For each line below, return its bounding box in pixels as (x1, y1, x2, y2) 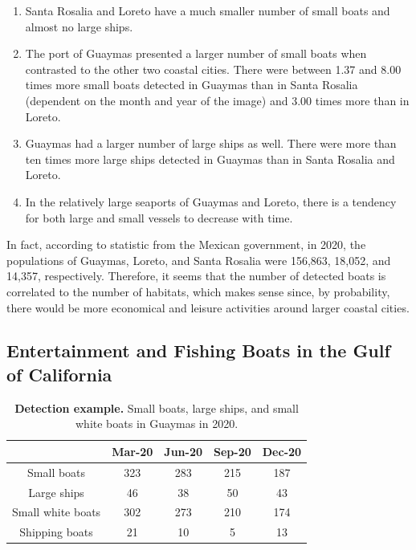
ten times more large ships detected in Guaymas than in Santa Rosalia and (25, 150, 395, 167)
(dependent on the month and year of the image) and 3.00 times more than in (25, 92, 410, 108)
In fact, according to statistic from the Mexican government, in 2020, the (6, 236, 366, 253)
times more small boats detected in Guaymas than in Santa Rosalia (25, 76, 358, 93)
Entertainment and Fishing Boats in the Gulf (6, 338, 390, 363)
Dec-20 (262, 442, 302, 459)
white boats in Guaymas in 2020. (75, 415, 239, 432)
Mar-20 (112, 442, 153, 459)
